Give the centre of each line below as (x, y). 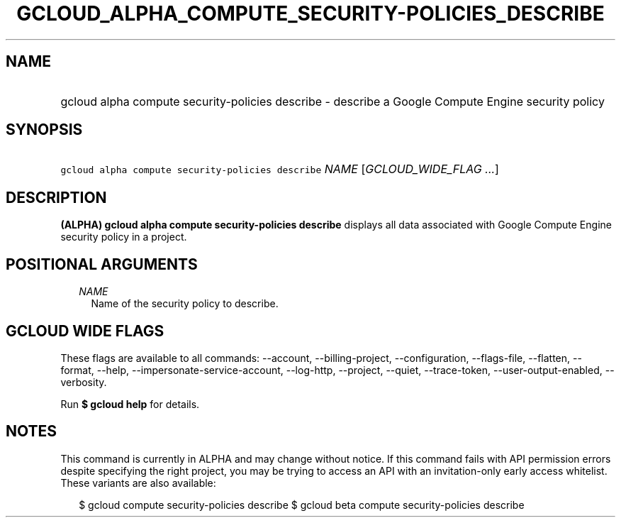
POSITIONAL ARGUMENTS (102, 264)
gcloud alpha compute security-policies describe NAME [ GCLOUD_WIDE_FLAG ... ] (280, 169)
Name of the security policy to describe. (185, 304)
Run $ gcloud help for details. (130, 404)
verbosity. (84, 382)
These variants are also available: (138, 483)
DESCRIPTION (56, 197)
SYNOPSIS (44, 130)
